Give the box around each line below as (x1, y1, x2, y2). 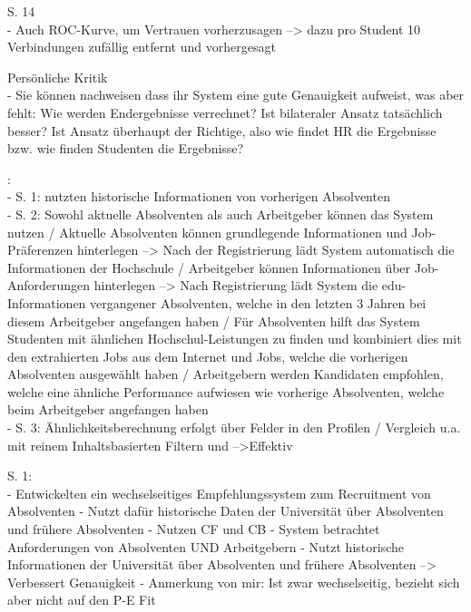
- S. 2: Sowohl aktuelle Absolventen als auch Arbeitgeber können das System (7, 204, 434, 223)
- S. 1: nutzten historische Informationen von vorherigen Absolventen (7, 187, 390, 206)
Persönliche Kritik (7, 67, 108, 86)
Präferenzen (7, 240, 74, 259)
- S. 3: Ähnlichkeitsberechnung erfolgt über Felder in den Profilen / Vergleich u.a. (7, 418, 461, 437)
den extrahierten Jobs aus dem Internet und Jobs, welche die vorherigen (7, 346, 408, 365)
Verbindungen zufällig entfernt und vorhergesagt (7, 37, 276, 56)
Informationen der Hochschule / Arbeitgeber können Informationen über (7, 257, 411, 277)
